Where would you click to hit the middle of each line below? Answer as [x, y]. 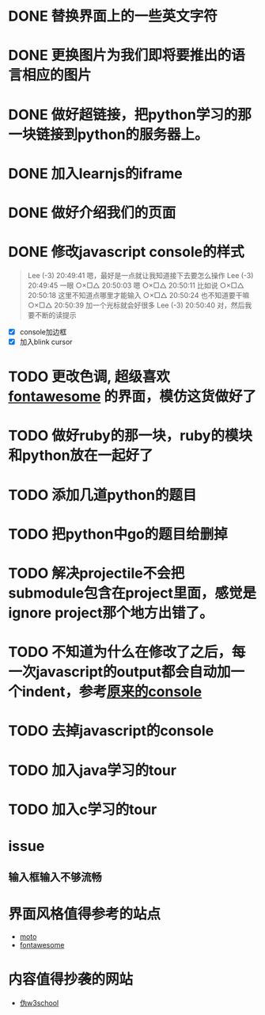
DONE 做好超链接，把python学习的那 [130, 114]
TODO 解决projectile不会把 [97, 573]
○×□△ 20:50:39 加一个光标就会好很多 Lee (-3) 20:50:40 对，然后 [136, 305]
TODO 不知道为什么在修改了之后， [120, 652]
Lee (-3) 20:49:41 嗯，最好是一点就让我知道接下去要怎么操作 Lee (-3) [140, 275]
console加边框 [43, 332]
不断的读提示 [55, 315]
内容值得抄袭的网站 [71, 980]
